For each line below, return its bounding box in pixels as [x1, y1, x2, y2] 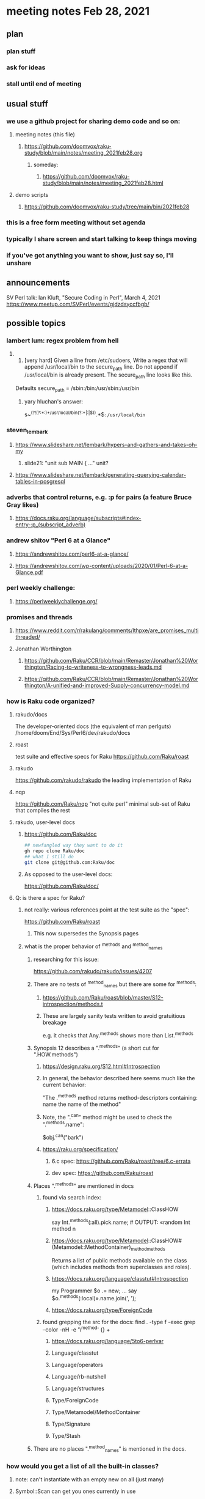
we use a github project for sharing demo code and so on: [6, 117, 181, 125]
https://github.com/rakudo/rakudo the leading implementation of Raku [15, 776, 192, 784]
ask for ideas [6, 63, 46, 72]
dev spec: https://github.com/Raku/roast [51, 1169, 154, 1176]
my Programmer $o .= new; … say [51, 1287, 137, 1294]
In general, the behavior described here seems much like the [42, 1075, 195, 1082]
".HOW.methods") [33, 1051, 78, 1058]
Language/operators [51, 1361, 104, 1369]
